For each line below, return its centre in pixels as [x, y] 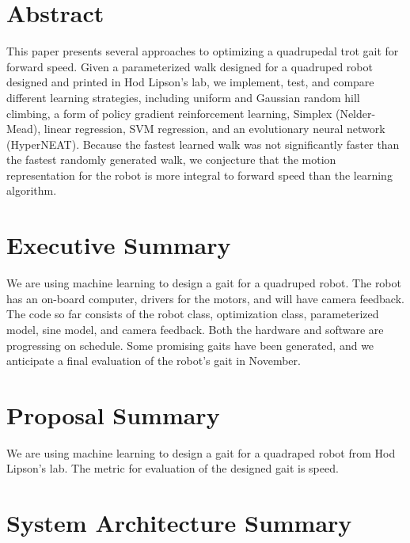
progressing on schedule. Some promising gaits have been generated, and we [190, 345]
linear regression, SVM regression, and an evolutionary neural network [214, 129]
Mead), [24, 129]
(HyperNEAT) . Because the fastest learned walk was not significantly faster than [203, 144]
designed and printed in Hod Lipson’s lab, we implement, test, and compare [190, 82]
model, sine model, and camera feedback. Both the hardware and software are [195, 329]
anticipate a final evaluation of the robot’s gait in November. [154, 361]
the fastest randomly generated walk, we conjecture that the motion [171, 159]
